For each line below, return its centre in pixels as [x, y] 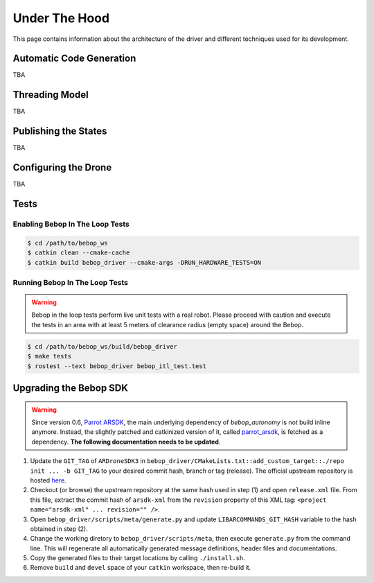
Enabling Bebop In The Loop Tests [71, 224]
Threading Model [51, 95]
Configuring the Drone [62, 167]
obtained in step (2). [59, 529]
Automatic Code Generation [74, 59]
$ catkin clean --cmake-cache [79, 253]
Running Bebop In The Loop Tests [70, 282]
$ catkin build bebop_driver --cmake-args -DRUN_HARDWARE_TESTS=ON [144, 262]
